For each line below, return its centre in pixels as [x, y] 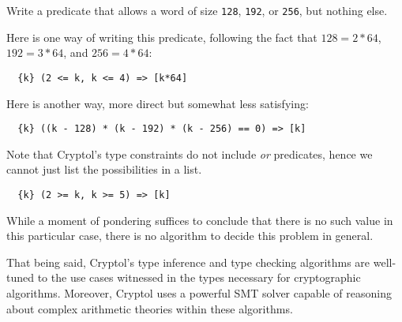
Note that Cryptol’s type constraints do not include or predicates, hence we [190, 154]
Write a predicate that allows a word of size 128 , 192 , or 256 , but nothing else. [197, 10]
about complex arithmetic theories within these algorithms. [150, 308]
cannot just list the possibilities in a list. [104, 169]
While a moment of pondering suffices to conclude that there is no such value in [200, 220]
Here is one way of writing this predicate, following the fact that [162, 37]
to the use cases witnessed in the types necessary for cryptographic [199, 277]
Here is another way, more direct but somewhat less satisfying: [158, 103]
